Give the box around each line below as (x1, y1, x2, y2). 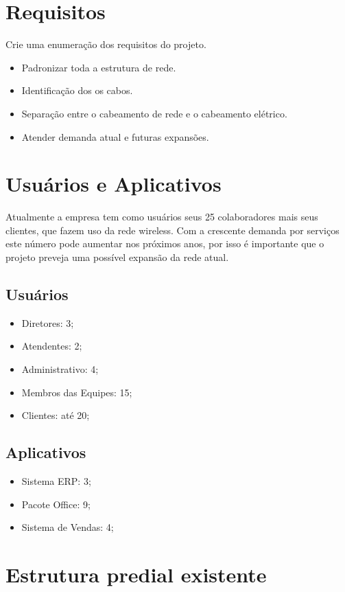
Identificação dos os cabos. (21, 83, 133, 98)
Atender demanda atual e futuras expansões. (21, 129, 209, 144)
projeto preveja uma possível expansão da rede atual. (5, 250, 229, 264)
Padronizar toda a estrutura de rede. (21, 60, 176, 74)
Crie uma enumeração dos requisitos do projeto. (5, 37, 206, 52)
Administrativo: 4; (21, 361, 99, 376)
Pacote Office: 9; (21, 497, 91, 511)
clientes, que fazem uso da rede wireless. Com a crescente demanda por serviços (5, 223, 340, 237)
